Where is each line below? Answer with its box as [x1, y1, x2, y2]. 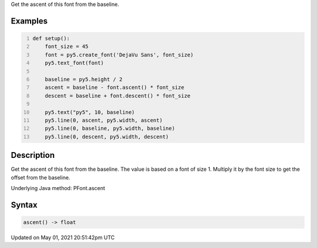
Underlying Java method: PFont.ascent [11, 184, 106, 191]
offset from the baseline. [11, 174, 70, 181]
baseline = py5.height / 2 [45, 76, 123, 82]
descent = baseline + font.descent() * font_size [45, 92, 191, 99]
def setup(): [32, 35, 70, 42]
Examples [11, 16, 48, 26]
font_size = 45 [45, 43, 89, 50]
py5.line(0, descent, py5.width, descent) [45, 133, 169, 140]
